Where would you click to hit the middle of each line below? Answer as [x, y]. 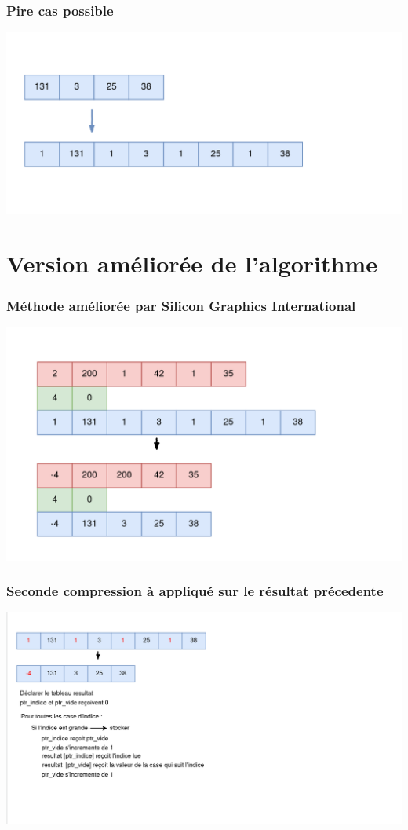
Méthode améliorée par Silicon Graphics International [181, 305]
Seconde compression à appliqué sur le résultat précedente [195, 591]
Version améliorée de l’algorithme [192, 263]
